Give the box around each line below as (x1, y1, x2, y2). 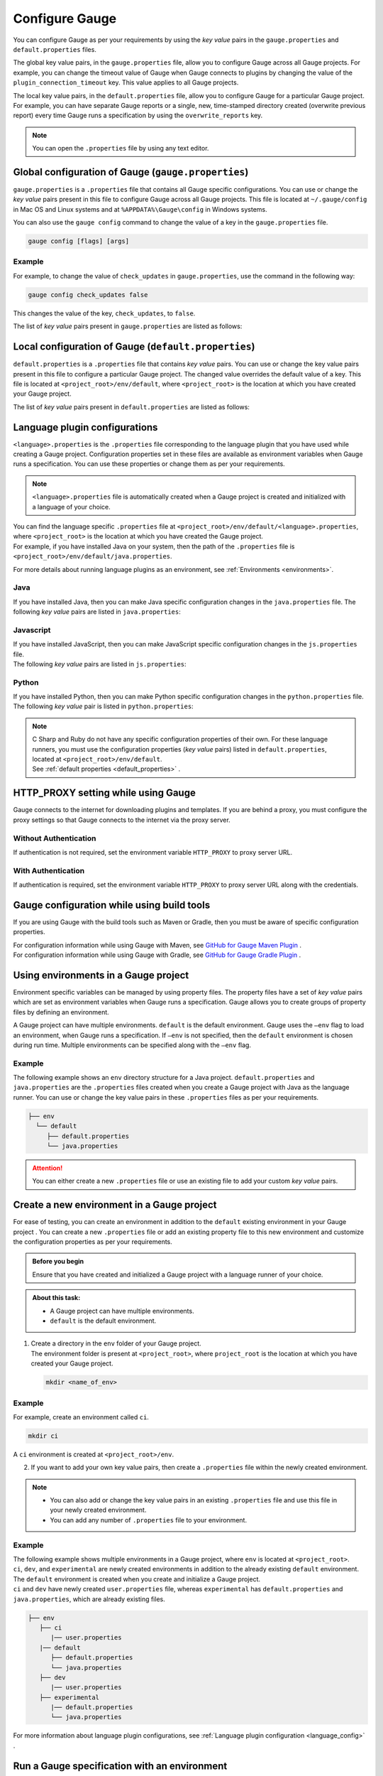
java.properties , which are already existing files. (13, 1595, 166, 1603)
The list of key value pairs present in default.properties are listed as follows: (13, 402, 250, 411)
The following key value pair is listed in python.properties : (13, 702, 194, 710)
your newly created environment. (50, 1506, 147, 1515)
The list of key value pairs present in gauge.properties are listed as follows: (13, 322, 243, 330)
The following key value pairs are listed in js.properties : (13, 659, 187, 668)
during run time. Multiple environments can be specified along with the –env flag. (13, 1041, 252, 1049)
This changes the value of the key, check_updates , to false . (13, 309, 196, 318)
